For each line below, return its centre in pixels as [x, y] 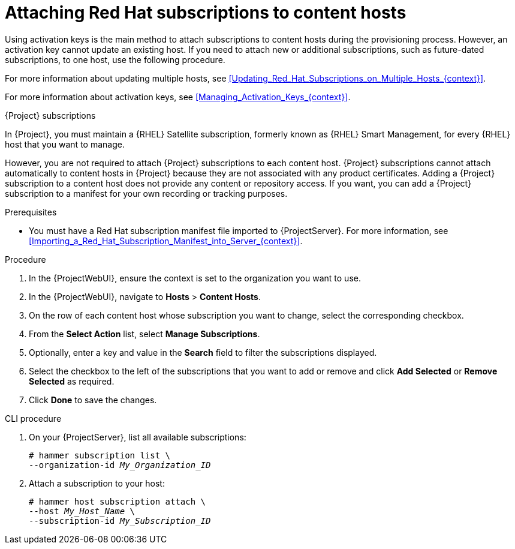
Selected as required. [72, 381]
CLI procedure [33, 418]
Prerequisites [31, 212]
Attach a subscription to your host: [97, 483]
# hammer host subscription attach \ [118, 501]
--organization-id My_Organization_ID [120, 465]
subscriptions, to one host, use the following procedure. [115, 59]
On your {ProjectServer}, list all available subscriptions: [138, 437]
